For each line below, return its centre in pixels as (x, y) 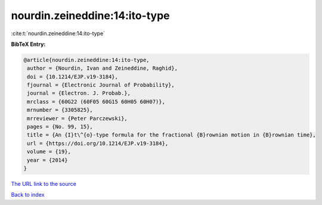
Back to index (28, 195)
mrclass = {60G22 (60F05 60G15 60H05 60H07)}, (96, 102)
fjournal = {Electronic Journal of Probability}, (101, 85)
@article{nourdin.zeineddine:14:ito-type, (86, 60)
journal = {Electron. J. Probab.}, (79, 93)
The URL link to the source (44, 184)
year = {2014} (47, 160)
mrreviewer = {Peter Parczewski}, (77, 118)
